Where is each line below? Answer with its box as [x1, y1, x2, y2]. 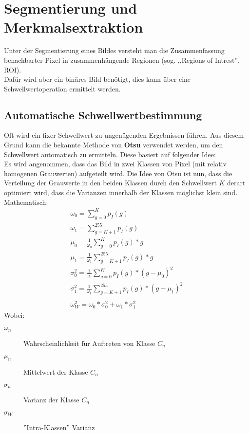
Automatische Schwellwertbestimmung [4, 107, 202, 122]
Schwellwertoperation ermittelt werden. [4, 83, 121, 93]
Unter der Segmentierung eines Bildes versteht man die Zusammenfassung [4, 45, 225, 55]
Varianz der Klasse [23, 394, 79, 404]
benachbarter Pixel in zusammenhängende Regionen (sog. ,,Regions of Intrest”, [4, 54, 240, 65]
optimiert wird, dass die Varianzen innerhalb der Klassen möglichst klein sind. [4, 187, 238, 198]
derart [227, 178, 246, 188]
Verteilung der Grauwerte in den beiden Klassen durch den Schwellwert [4, 178, 217, 188]
